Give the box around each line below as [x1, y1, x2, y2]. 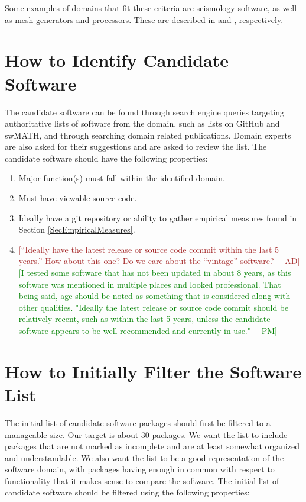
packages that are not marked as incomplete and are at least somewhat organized [5, 440, 300, 452]
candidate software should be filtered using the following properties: [5, 486, 250, 498]
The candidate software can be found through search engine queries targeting [5, 105, 284, 118]
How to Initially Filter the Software [5, 359, 302, 383]
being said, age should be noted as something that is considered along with [18, 289, 291, 302]
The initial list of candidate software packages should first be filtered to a [5, 416, 271, 429]
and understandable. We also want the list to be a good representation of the [5, 451, 284, 464]
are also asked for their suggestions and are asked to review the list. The [5, 140, 267, 153]
